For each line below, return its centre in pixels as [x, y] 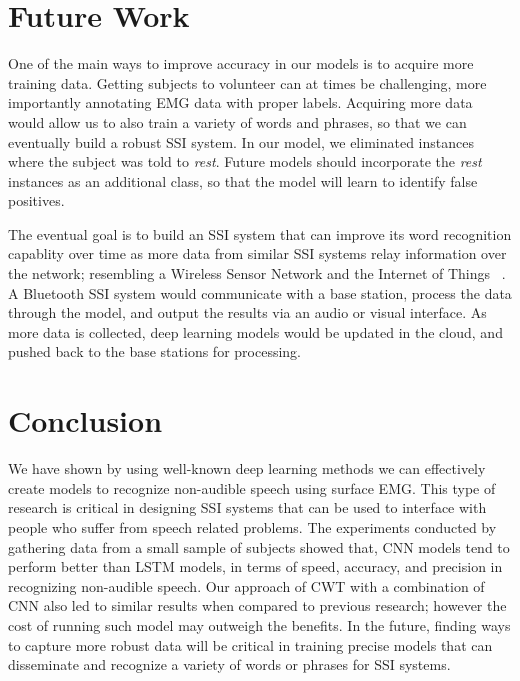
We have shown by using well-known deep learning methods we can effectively [247, 468]
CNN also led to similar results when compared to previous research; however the [257, 605]
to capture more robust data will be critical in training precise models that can [250, 644]
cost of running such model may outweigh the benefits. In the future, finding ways [259, 624]
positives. [36, 200]
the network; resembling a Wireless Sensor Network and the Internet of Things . [257, 273]
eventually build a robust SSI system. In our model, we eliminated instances [241, 141]
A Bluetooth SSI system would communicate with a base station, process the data [260, 292]
